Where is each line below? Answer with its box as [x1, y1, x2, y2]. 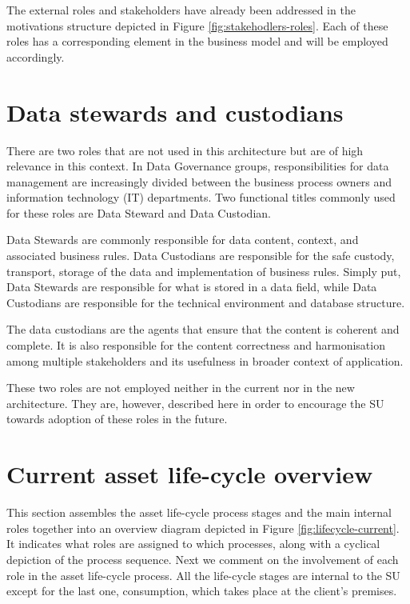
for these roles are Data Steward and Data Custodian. [6, 204, 271, 221]
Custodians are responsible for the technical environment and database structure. [6, 294, 405, 310]
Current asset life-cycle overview [6, 458, 373, 490]
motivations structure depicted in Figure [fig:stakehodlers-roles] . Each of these [6, 17, 388, 34]
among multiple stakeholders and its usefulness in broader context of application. [6, 352, 404, 369]
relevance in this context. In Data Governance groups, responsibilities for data [6, 158, 389, 174]
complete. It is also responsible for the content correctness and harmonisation [6, 337, 385, 354]
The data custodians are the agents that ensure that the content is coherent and [6, 321, 400, 338]
